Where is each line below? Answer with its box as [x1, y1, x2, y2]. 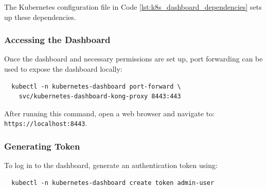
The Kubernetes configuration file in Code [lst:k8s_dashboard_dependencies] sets [4, 2, 262, 12]
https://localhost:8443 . [4, 118, 87, 129]
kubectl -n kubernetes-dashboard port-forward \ [11, 82, 181, 90]
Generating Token [4, 139, 80, 152]
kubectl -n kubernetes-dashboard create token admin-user [11, 179, 215, 186]
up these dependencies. [4, 11, 76, 22]
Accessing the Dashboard [4, 33, 111, 46]
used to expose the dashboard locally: [4, 64, 122, 74]
